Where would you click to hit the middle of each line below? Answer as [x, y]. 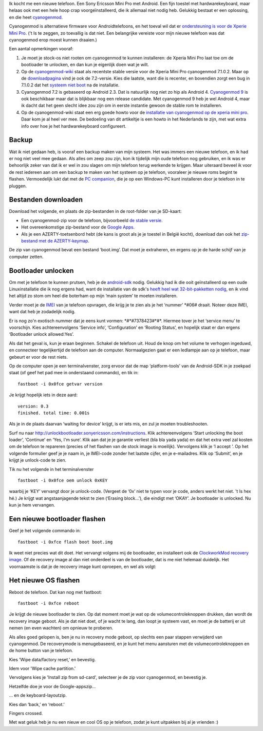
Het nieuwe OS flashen [44, 580]
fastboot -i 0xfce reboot [49, 603]
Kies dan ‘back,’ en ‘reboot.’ [37, 704]
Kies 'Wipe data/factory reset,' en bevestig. [52, 659]
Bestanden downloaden [46, 200]
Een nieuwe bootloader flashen [57, 519]
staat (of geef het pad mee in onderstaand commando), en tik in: [74, 373]
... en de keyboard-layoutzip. [38, 695]
